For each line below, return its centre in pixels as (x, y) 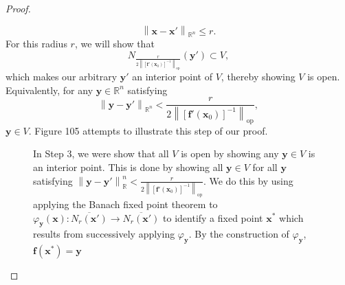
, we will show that (114, 44)
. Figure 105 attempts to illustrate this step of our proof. (148, 130)
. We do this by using (248, 180)
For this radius (36, 44)
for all (265, 167)
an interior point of (172, 76)
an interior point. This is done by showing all (128, 167)
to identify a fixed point (213, 217)
